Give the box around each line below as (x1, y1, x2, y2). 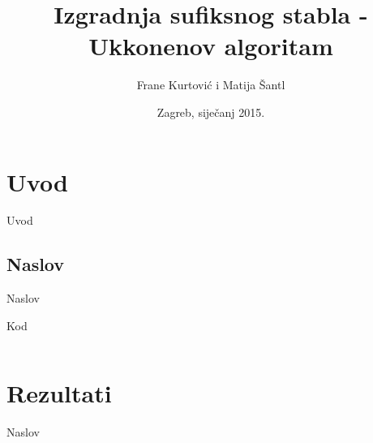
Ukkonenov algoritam (88, 29, 333, 62)
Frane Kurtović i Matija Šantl (136, 76, 285, 93)
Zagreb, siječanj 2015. (156, 103, 265, 120)
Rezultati (6, 376, 112, 409)
